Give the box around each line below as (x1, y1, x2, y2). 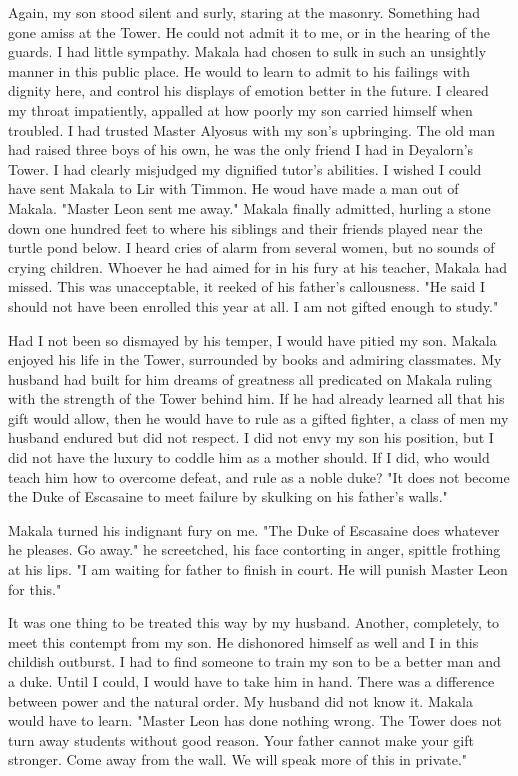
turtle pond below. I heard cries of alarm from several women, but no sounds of (8, 237, 495, 258)
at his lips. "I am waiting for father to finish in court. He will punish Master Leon (8, 559, 508, 580)
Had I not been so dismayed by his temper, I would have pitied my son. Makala (8, 329, 497, 350)
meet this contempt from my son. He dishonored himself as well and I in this (8, 631, 479, 652)
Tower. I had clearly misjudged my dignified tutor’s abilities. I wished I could (8, 158, 482, 179)
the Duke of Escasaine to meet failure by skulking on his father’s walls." (8, 486, 448, 507)
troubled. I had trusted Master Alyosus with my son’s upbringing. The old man (8, 119, 496, 140)
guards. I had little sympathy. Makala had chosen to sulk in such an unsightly (8, 41, 487, 62)
